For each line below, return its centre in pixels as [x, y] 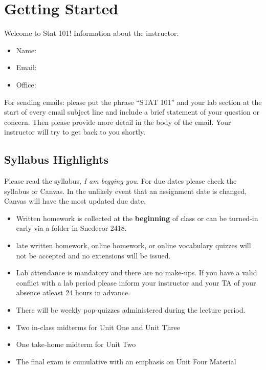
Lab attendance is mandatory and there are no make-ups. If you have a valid [137, 273]
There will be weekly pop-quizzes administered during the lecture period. [131, 310]
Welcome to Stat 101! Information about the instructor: [92, 33]
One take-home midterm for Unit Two [76, 344]
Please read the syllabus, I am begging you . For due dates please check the [120, 181]
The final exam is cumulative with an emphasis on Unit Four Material [126, 361]
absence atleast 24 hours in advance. [73, 292]
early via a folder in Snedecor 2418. [71, 228]
